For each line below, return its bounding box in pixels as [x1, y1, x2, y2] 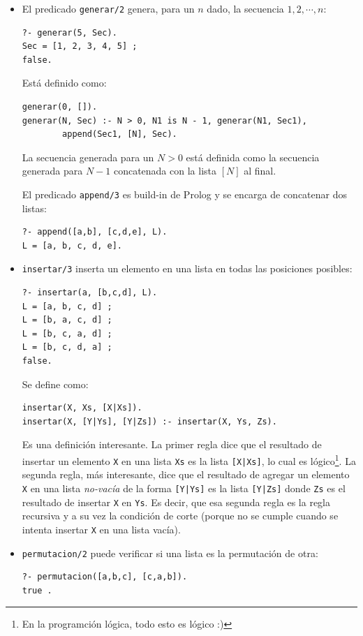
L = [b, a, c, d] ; [22, 315, 112, 325]
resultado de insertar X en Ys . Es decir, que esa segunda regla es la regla [22, 494, 330, 509]
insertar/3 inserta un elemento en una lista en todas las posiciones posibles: [22, 261, 353, 276]
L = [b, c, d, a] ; [22, 342, 112, 353]
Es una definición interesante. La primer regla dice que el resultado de [22, 437, 322, 452]
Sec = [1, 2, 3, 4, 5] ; [22, 41, 138, 52]
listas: [22, 200, 47, 215]
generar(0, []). [22, 102, 98, 112]
